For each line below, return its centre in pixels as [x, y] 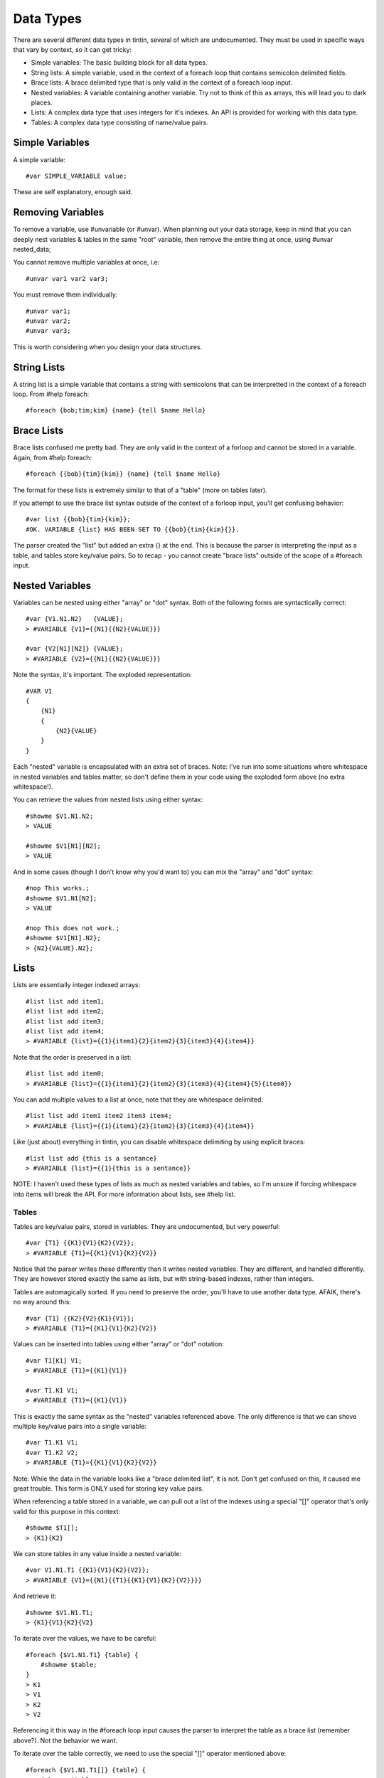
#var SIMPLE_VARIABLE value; [76, 176]
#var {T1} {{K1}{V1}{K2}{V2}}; [80, 1243]
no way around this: [42, 1302]
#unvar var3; [48, 331]
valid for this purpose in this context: [67, 1511]
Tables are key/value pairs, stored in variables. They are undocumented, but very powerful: [146, 1226]
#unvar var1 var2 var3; [67, 278]
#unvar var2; [48, 321]
